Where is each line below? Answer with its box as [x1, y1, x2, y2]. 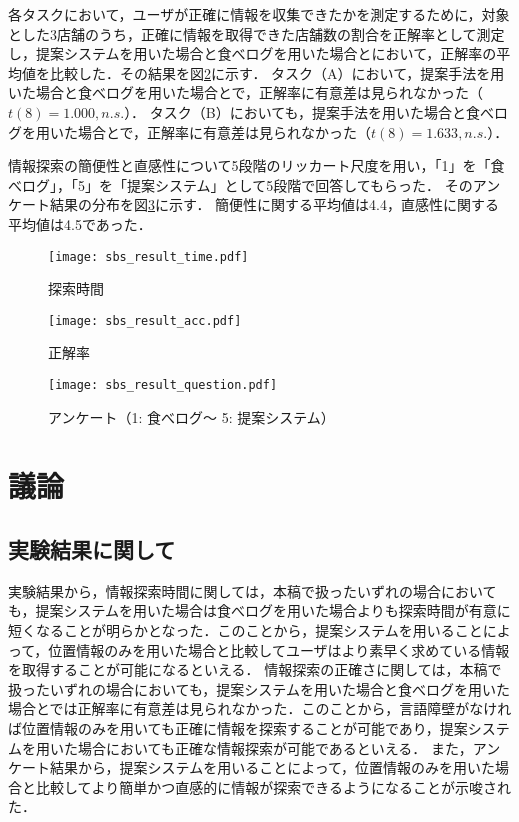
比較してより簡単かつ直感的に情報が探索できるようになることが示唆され [35, 776, 512, 797]
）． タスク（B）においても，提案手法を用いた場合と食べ [124, 101, 495, 122]
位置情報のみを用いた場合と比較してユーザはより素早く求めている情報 [48, 639, 510, 660]
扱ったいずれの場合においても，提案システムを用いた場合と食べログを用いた [8, 678, 510, 699]
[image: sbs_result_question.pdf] [48, 378, 278, 393]
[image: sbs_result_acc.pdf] [48, 313, 242, 328]
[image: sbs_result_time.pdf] [48, 249, 249, 264]
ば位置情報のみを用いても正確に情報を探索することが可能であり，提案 [8, 718, 468, 739]
